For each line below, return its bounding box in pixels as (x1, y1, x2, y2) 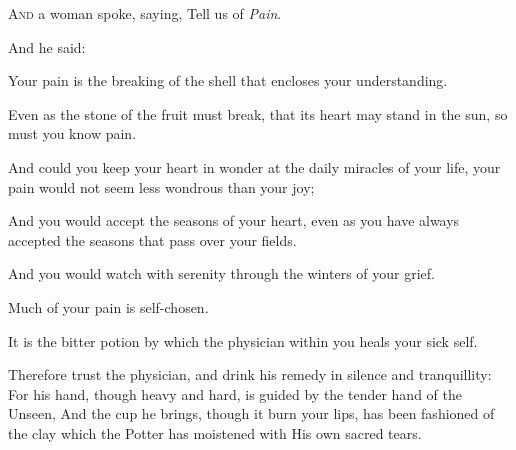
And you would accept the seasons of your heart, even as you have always (8, 210, 460, 231)
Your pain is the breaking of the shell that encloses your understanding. (8, 70, 448, 91)
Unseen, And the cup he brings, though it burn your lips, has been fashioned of (8, 403, 495, 424)
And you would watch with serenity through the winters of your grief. (8, 263, 435, 284)
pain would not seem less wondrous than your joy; (8, 176, 315, 197)
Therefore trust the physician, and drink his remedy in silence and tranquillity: (8, 364, 492, 385)
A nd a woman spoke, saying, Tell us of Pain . (8, 3, 282, 23)
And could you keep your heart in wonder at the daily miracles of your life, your (8, 156, 501, 177)
